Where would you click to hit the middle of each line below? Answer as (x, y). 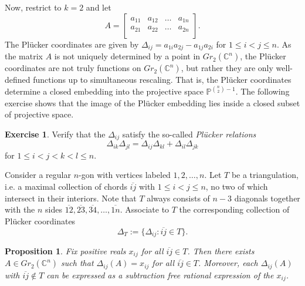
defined (18, 80)
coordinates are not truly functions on (73, 68)
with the (20, 209)
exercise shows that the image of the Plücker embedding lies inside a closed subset (152, 102)
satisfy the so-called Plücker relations (189, 134)
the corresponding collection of (234, 209)
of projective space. (39, 114)
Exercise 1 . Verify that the (55, 134)
